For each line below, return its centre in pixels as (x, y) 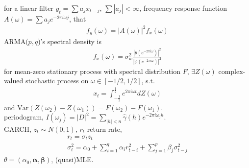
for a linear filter (29, 8)
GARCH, (18, 129)
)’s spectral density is (70, 41)
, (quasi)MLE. (72, 159)
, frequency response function (183, 8)
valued (14, 81)
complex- (232, 71)
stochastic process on (57, 81)
